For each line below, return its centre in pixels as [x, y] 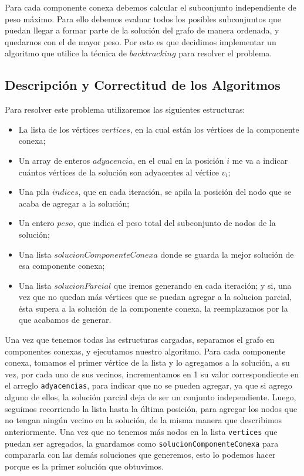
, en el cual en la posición [178, 160]
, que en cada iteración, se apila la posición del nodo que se [185, 192]
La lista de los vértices [59, 129]
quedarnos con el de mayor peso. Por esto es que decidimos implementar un [141, 41]
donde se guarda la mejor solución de [227, 254]
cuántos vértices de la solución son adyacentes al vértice [119, 172]
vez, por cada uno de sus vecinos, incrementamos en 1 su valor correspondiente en [152, 374]
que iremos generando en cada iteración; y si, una [202, 285]
